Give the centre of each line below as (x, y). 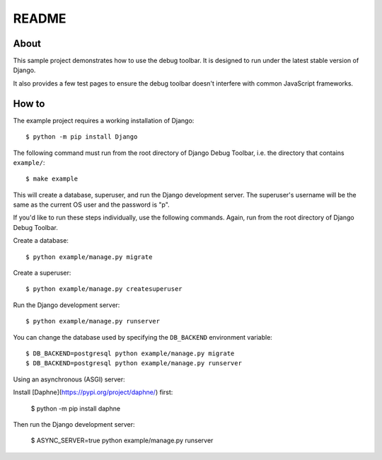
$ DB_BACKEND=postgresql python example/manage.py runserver (134, 363)
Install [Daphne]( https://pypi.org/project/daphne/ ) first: (93, 392)
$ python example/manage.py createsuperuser (104, 289)
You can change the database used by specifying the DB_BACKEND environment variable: (143, 337)
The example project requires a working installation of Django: (104, 120)
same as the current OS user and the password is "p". (91, 205)
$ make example (52, 179)
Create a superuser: (42, 273)
